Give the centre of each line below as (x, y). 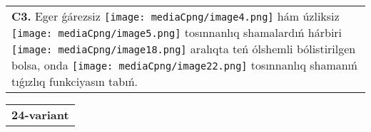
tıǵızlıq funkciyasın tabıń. (75, 81)
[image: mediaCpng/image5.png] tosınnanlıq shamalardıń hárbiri (177, 32)
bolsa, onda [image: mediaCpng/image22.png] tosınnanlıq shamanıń (184, 65)
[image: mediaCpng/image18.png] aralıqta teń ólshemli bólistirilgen (184, 49)
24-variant (40, 115)
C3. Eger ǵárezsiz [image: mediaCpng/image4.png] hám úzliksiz (176, 16)
